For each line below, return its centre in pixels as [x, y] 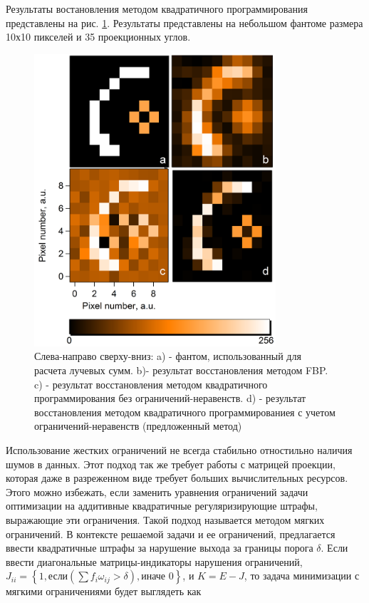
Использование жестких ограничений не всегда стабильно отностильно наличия [179, 450]
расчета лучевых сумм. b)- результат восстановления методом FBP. [181, 370]
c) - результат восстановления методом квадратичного [151, 384]
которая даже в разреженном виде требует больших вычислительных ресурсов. [177, 478]
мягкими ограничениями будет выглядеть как [104, 591]
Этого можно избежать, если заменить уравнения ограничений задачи [157, 491]
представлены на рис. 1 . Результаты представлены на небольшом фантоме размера [184, 22]
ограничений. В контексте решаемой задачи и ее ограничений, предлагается [171, 534]
